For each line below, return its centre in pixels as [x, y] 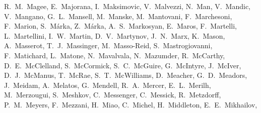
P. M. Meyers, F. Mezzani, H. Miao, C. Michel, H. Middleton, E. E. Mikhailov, [131, 104]
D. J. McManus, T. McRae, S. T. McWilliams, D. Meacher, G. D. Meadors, [126, 75]
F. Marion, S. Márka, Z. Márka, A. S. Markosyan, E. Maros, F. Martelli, [120, 26]
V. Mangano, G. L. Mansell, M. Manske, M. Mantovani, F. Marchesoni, [118, 16]
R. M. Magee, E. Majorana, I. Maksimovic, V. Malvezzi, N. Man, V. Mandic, [127, 6]
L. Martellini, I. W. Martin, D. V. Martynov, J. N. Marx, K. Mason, [115, 35]
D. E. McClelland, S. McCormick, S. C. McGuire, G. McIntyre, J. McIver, [123, 65]
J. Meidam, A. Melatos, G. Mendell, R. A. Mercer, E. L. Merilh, [108, 85]
